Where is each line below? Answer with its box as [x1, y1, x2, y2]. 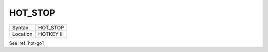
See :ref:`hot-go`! [9, 40, 45, 46]
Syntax [12, 24, 29, 31]
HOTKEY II [38, 30, 63, 37]
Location [12, 30, 33, 37]
